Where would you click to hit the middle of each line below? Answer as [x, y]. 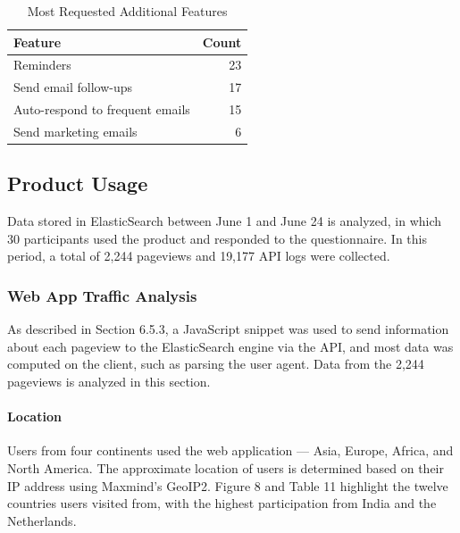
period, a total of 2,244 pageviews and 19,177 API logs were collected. [199, 256]
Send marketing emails [75, 131]
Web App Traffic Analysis [102, 295]
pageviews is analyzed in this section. [109, 382]
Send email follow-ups [73, 87]
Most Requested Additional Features [127, 11]
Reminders [42, 65]
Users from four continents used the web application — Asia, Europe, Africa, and [230, 450]
